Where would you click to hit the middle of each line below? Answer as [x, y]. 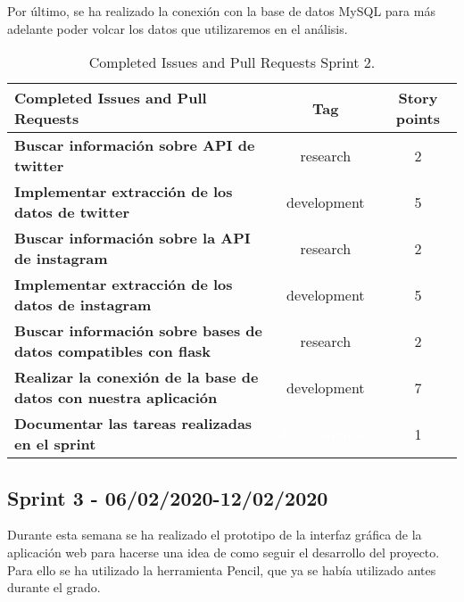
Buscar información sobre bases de [138, 331]
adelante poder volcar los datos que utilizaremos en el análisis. [178, 28]
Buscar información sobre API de [135, 145]
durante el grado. [54, 587]
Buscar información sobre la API [133, 238]
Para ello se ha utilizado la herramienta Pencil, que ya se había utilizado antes [222, 569]
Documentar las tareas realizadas [133, 424]
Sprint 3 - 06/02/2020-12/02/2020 [168, 497]
